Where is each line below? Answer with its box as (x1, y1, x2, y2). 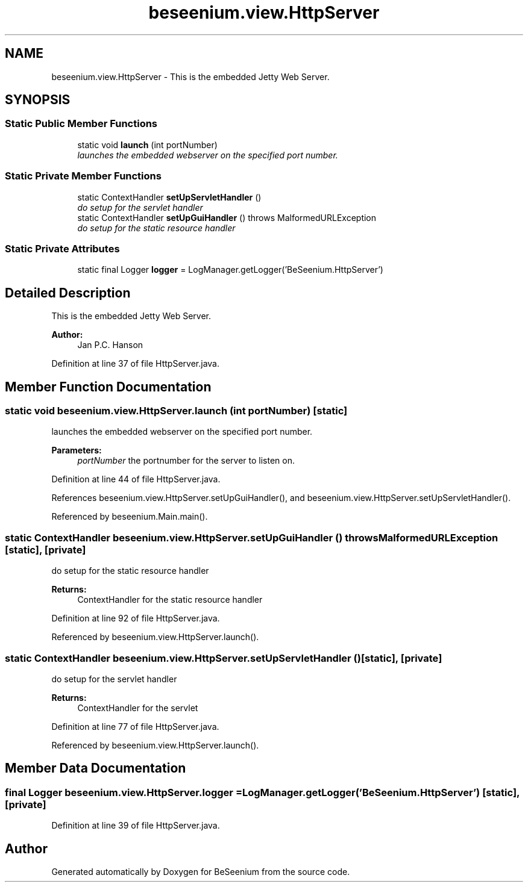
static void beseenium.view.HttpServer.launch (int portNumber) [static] (5, 405, 348, 417)
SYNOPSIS (5, 92, 71, 108)
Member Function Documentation (5, 379, 212, 394)
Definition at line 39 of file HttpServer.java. (51, 820, 220, 831)
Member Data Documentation (5, 761, 186, 776)
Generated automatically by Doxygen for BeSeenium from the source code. (51, 866, 350, 877)
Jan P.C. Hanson (77, 340, 143, 350)
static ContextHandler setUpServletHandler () (77, 191, 262, 202)
